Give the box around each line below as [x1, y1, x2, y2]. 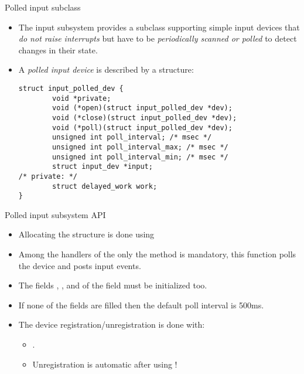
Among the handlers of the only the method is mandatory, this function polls [18, 248, 296, 260]
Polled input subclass [5, 1, 81, 13]
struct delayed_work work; [52, 182, 158, 191]
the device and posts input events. [18, 259, 141, 271]
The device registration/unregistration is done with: [18, 318, 205, 331]
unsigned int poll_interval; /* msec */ [52, 133, 212, 142]
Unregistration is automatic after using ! [32, 358, 177, 370]
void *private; [52, 94, 111, 103]
